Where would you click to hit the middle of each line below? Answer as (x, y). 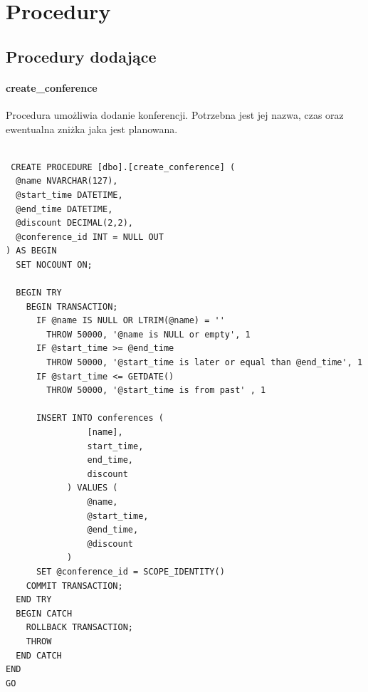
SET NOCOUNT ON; (54, 264)
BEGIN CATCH (44, 613)
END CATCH (39, 655)
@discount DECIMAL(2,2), (74, 223)
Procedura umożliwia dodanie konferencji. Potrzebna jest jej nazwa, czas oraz (175, 114)
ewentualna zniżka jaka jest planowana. (92, 129)
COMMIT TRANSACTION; (74, 586)
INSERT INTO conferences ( (100, 418)
